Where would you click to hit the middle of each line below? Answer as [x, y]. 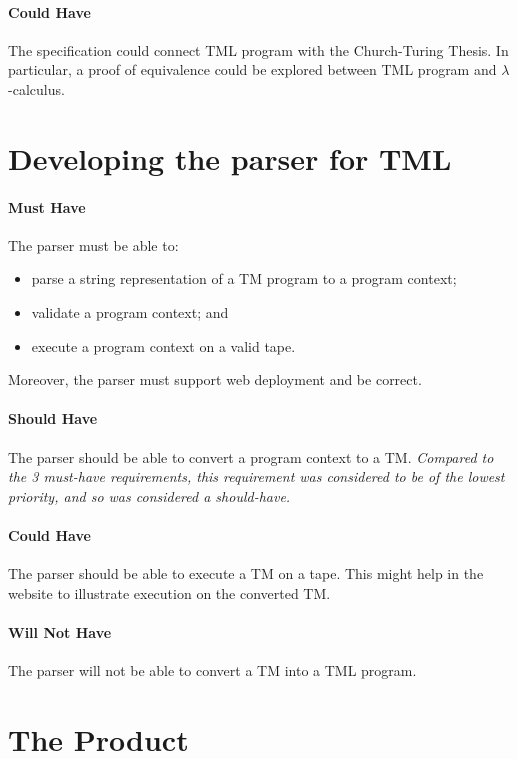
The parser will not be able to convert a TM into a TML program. [212, 670]
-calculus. [36, 88]
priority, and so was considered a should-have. [149, 495]
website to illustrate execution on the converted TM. [169, 592]
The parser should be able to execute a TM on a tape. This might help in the [246, 573]
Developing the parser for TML [230, 157]
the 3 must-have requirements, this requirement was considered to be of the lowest [256, 476]
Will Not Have [60, 631]
